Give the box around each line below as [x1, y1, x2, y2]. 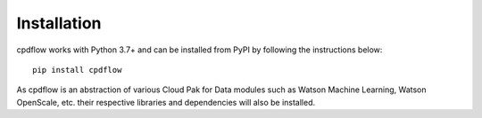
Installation [16, 13, 102, 33]
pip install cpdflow [32, 65, 122, 75]
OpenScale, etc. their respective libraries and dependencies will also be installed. [16, 97, 316, 107]
